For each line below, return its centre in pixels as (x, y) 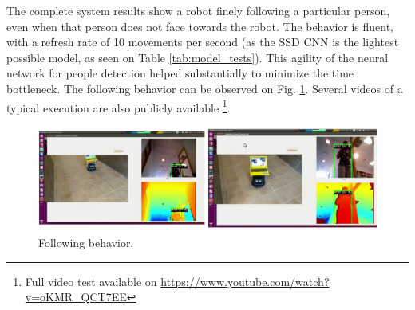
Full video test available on (91, 281)
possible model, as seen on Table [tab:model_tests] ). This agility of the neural (198, 57)
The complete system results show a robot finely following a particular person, (198, 10)
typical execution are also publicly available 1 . (119, 106)
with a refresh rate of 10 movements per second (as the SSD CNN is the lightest (203, 42)
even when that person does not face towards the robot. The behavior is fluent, (200, 26)
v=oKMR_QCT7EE (76, 297)
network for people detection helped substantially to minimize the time (180, 73)
